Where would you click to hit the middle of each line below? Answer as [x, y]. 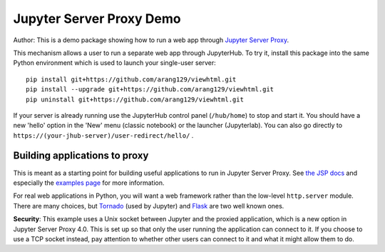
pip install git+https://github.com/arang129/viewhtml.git [131, 79]
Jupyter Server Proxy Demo [97, 19]
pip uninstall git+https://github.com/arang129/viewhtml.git [135, 99]
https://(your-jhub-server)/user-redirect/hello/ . [103, 135]
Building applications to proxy [81, 156]
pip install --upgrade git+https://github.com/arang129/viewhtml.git [150, 90]
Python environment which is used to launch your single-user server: [115, 63]
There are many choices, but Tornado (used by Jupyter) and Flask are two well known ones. [149, 206]
